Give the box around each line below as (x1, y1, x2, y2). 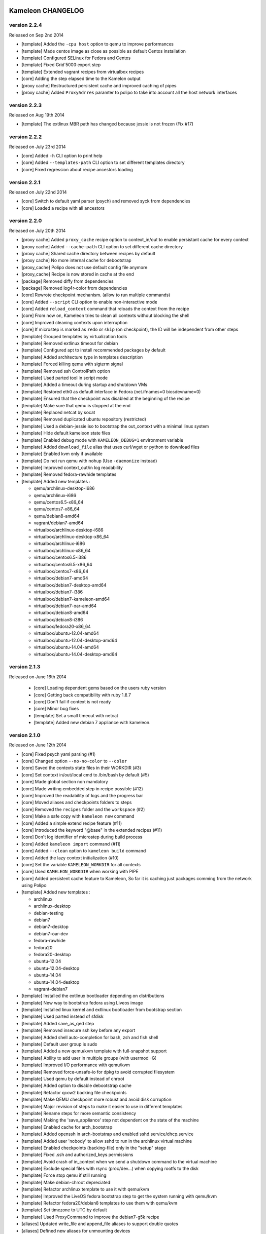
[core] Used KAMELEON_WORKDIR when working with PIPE (21, 869, 139, 875)
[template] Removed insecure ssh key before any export (21, 1027, 135, 1034)
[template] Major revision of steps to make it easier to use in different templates (21, 1103, 183, 1109)
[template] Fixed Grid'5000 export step (21, 62, 101, 68)
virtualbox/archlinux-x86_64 (33, 547, 91, 553)
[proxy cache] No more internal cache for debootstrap (21, 257, 132, 264)
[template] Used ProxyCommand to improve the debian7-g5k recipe (21, 1214, 160, 1220)
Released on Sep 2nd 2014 (9, 32, 64, 38)
